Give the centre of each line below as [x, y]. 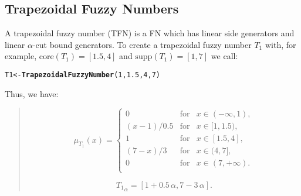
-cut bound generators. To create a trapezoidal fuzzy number [142, 44]
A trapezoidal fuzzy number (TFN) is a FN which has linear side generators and [150, 33]
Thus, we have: [32, 93]
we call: [224, 56]
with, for [280, 44]
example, [21, 56]
